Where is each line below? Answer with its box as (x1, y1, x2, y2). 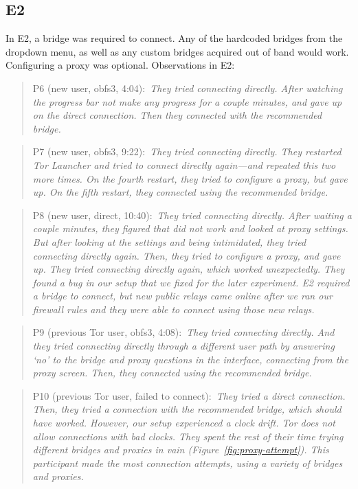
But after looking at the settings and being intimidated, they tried (32, 234, 306, 249)
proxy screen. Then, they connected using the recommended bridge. (32, 365, 312, 380)
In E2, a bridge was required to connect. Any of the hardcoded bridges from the (5, 31, 343, 45)
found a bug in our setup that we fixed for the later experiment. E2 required (32, 275, 350, 289)
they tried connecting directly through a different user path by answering (32, 339, 335, 353)
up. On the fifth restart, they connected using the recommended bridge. (32, 185, 328, 199)
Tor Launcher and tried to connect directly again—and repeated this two (32, 157, 336, 172)
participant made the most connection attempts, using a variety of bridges (32, 455, 343, 470)
